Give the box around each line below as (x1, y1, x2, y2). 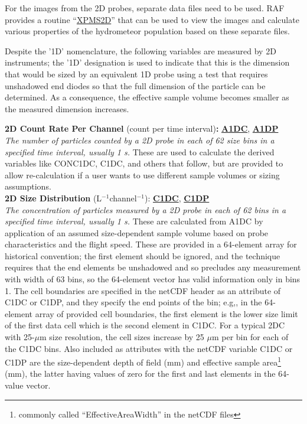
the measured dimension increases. (5, 102, 129, 115)
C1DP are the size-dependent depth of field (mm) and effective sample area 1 (5, 354, 282, 368)
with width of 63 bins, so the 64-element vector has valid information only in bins (5, 273, 301, 285)
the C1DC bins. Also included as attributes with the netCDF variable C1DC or (5, 342, 293, 354)
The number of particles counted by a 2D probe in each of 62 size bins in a (5, 133, 275, 146)
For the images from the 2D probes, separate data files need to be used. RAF (5, 2, 285, 14)
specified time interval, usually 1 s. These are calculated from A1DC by (5, 215, 263, 227)
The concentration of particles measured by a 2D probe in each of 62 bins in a (5, 203, 286, 216)
